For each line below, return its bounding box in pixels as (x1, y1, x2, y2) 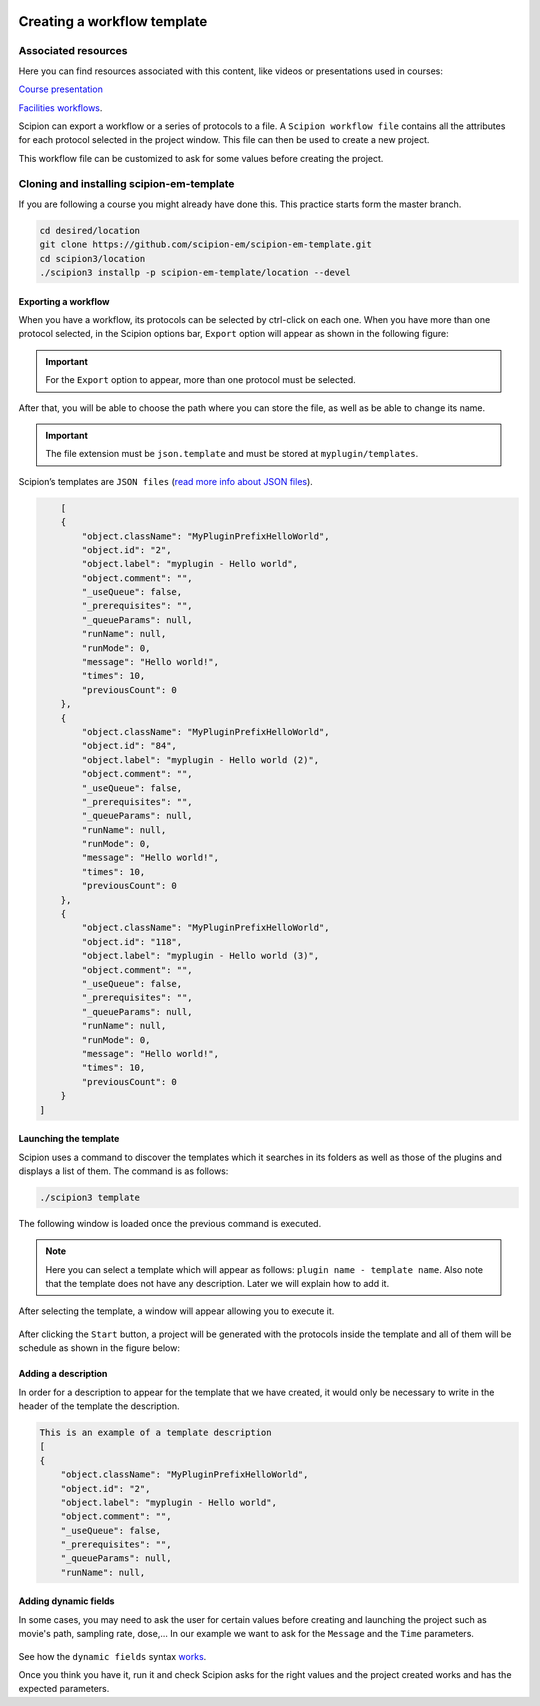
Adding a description (18, 1368, 108, 1380)
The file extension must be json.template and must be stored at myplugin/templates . (45, 448, 419, 460)
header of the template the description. (18, 1400, 180, 1412)
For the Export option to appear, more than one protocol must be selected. (45, 374, 357, 386)
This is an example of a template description (39, 1426, 272, 1438)
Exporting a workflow (18, 295, 110, 307)
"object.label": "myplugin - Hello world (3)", (81, 950, 320, 962)
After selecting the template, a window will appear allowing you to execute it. (18, 1305, 335, 1317)
